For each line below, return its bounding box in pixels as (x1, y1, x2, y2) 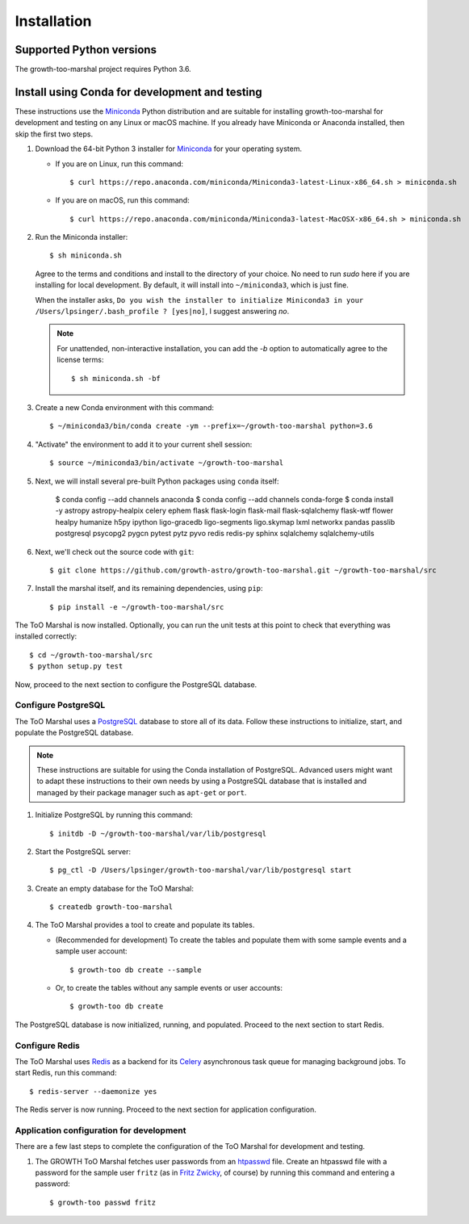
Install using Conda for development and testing (15, 85, 262, 99)
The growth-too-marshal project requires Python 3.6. (15, 65, 191, 74)
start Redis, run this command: (15, 1068, 117, 1078)
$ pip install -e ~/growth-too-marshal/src (49, 602, 224, 611)
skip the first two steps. (15, 129, 93, 139)
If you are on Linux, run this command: (55, 158, 184, 169)
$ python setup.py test (29, 662, 124, 671)
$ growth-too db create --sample (69, 965, 202, 975)
